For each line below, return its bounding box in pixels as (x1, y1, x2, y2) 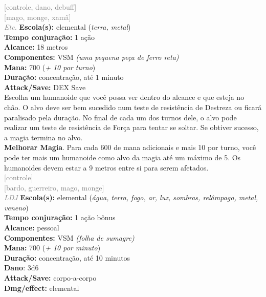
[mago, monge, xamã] (4, 11, 71, 22)
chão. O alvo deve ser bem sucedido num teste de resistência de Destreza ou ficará (4, 101, 262, 112)
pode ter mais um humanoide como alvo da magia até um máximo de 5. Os (4, 152, 241, 162)
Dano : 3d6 (4, 262, 39, 273)
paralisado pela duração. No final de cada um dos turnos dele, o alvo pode (4, 112, 237, 122)
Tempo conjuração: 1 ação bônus (4, 212, 116, 223)
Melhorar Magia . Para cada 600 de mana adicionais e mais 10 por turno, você (4, 142, 256, 153)
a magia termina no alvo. (4, 132, 83, 142)
